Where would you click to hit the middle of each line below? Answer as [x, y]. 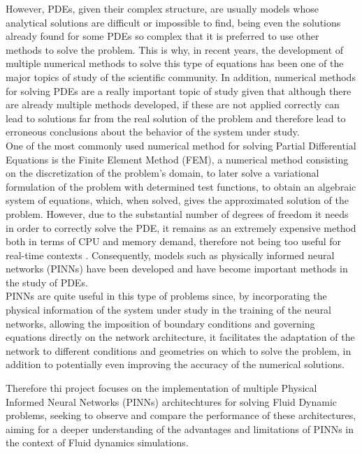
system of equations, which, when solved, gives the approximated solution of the [177, 200]
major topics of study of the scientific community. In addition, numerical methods [181, 76]
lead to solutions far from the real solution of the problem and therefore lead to [176, 118]
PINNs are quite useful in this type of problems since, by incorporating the [166, 296]
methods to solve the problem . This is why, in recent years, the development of [175, 49]
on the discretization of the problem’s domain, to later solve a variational [162, 173]
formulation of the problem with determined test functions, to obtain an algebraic [181, 186]
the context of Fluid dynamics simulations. [97, 442]
